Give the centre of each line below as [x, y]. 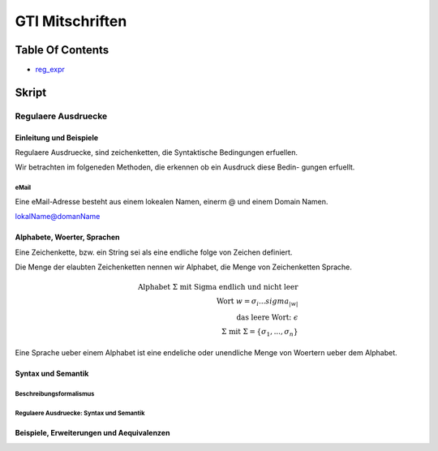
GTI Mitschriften [71, 21]
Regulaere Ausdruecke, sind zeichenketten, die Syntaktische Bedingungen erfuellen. [157, 152]
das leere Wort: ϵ [267, 317]
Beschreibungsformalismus [55, 394]
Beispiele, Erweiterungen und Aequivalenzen [92, 433]
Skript [31, 92]
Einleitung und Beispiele [57, 137]
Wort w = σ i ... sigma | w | [257, 302]
